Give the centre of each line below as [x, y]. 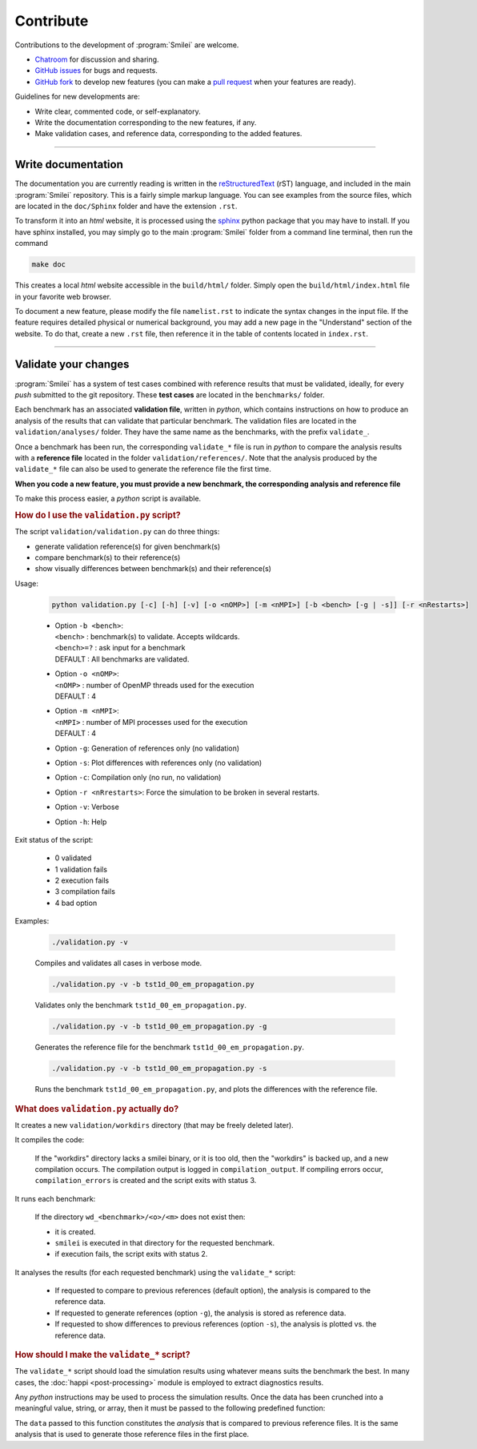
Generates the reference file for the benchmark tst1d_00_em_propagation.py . [169, 1047]
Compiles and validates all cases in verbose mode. [118, 963]
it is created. [75, 1232]
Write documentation [69, 165]
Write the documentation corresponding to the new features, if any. [146, 122]
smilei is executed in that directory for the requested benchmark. [165, 1242]
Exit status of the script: [54, 839]
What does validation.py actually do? [97, 1109]
